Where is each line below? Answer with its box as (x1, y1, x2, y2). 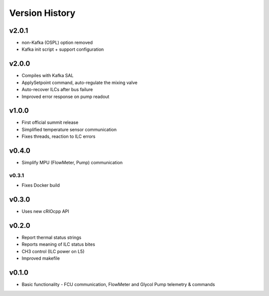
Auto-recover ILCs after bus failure (21, 87, 93, 93)
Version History (9, 7, 76, 18)
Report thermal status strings (21, 234, 82, 241)
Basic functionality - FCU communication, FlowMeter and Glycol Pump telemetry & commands (21, 282, 215, 288)
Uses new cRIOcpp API (21, 208, 69, 214)
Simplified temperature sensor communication (21, 126, 117, 132)
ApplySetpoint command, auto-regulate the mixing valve (21, 80, 138, 86)
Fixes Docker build (21, 182, 60, 189)
